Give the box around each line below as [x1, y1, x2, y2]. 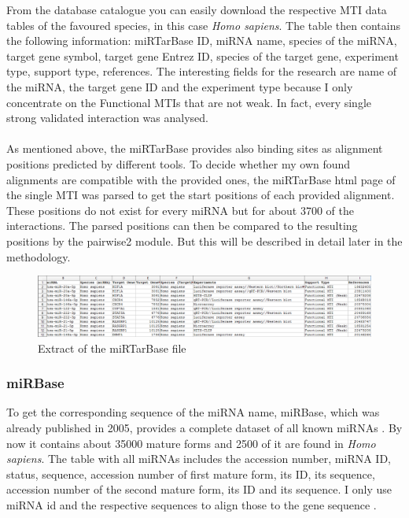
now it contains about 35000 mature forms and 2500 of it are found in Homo [6, 435, 376, 451]
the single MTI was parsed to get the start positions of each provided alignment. [6, 187, 395, 203]
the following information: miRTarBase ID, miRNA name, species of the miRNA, [6, 32, 397, 49]
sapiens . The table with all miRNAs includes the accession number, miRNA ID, [6, 450, 391, 467]
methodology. [6, 248, 71, 265]
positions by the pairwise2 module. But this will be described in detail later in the [6, 232, 403, 249]
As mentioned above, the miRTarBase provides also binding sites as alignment [6, 140, 383, 157]
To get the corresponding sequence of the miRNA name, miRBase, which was [6, 404, 380, 420]
